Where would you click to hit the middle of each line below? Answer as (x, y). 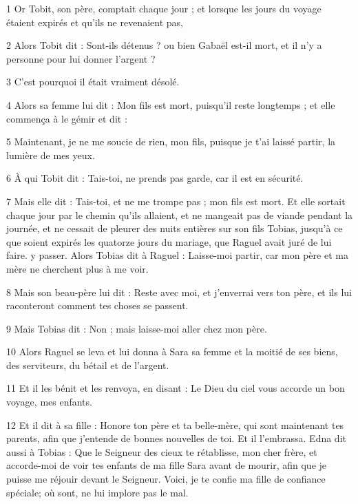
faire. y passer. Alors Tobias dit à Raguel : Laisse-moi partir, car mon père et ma (177, 255)
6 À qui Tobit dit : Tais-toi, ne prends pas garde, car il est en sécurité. (155, 178)
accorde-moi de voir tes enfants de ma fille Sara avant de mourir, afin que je (167, 465)
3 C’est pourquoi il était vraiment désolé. (93, 82)
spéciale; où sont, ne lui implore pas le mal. (97, 492)
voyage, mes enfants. (49, 402)
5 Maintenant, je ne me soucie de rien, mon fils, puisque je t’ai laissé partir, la (171, 141)
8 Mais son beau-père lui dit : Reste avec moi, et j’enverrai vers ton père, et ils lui (179, 292)
